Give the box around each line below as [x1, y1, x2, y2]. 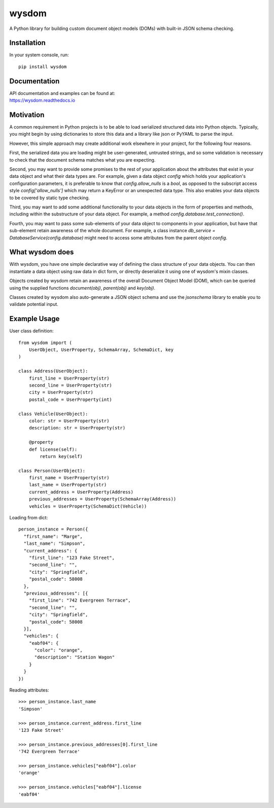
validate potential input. [9, 301, 58, 307]
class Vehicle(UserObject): [18, 411, 88, 417]
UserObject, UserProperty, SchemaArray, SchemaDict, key [28, 347, 174, 353]
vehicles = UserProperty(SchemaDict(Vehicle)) [28, 503, 147, 509]
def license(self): [28, 446, 78, 452]
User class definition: [9, 328, 54, 334]
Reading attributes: [9, 687, 49, 693]
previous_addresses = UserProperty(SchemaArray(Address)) [28, 496, 177, 502]
